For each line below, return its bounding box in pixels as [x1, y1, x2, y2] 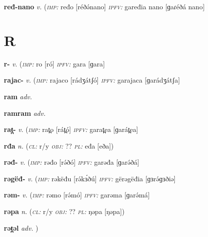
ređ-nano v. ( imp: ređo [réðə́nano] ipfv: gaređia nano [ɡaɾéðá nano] [4, 1, 205, 11]
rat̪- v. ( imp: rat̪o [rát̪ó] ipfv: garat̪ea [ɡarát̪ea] [4, 124, 138, 134]
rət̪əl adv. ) [4, 222, 38, 233]
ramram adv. [4, 108, 46, 118]
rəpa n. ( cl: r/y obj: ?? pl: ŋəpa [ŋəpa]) [4, 206, 125, 216]
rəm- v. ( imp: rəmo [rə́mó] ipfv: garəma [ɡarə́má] [4, 190, 150, 200]
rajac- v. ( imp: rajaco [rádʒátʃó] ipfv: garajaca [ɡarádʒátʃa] [4, 75, 180, 85]
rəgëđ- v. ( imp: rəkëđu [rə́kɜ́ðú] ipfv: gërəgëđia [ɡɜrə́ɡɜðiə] [4, 173, 176, 183]
